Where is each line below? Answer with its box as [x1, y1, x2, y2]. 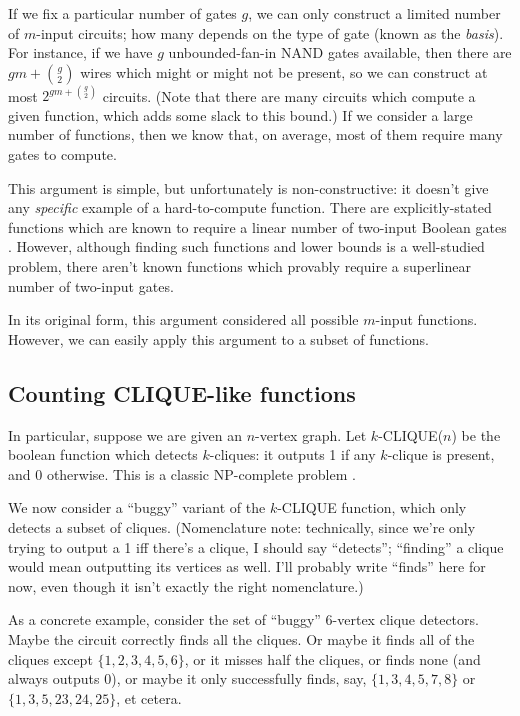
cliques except [8, 648, 93, 669]
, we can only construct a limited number [248, 3, 501, 23]
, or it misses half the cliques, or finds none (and [184, 648, 481, 669]
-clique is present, [387, 444, 495, 465]
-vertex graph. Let [255, 424, 367, 445]
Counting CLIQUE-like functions [8, 377, 356, 408]
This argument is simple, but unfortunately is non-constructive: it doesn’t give [8, 177, 489, 198]
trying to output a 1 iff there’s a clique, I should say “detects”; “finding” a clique [8, 536, 504, 557]
